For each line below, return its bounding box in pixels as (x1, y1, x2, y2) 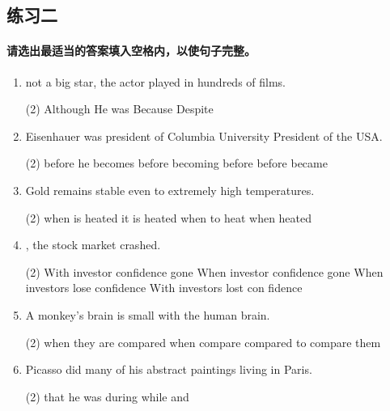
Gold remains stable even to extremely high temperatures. (25, 181, 315, 198)
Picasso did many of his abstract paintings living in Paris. (25, 361, 312, 378)
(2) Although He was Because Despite (25, 100, 214, 117)
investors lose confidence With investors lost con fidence (25, 279, 303, 296)
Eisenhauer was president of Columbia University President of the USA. (25, 127, 383, 144)
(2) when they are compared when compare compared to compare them (25, 333, 381, 350)
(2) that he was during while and (25, 388, 189, 405)
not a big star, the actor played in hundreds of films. (25, 73, 286, 90)
